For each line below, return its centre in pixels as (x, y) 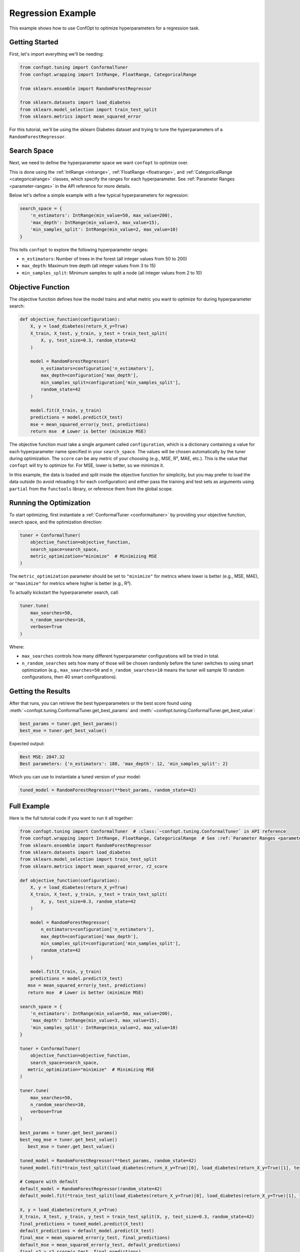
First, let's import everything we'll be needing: (56, 54)
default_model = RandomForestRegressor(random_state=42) (91, 1189)
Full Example (29, 806)
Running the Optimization (50, 503)
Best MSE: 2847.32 (42, 757)
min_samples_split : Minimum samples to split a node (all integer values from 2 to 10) (112, 272)
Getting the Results (40, 691)
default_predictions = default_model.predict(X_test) (87, 1231)
